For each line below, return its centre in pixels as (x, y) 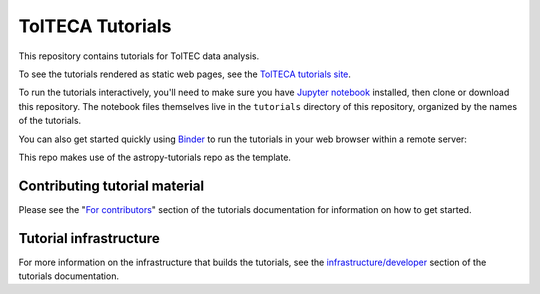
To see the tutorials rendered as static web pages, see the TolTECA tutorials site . (185, 74)
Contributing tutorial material (111, 185)
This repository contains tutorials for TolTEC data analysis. (139, 56)
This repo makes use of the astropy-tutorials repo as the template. (155, 157)
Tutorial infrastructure (89, 238)
